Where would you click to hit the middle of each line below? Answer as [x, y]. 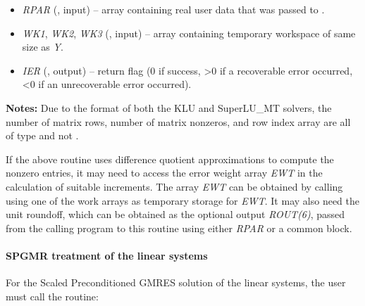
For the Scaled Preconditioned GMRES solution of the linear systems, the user [176, 282]
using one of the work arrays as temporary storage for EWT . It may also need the [182, 200]
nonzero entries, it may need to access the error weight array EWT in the [164, 173]
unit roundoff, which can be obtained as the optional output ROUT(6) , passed [175, 214]
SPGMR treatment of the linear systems [107, 255]
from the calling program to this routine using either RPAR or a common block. [179, 228]
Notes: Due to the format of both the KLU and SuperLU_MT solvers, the [169, 107]
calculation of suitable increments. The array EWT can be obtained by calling [174, 186]
